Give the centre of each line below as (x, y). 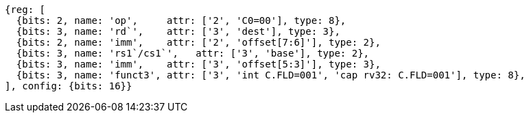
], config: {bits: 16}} (69, 86)
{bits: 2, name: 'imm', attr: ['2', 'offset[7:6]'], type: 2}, (198, 42)
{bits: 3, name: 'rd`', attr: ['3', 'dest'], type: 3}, (178, 31)
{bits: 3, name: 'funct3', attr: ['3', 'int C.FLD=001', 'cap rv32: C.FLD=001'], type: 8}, (271, 75)
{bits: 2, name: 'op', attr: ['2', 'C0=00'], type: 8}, (181, 20)
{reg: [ (25, 10)
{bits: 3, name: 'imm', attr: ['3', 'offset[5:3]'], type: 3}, (198, 64)
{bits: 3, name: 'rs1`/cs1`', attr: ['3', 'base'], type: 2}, (193, 53)
